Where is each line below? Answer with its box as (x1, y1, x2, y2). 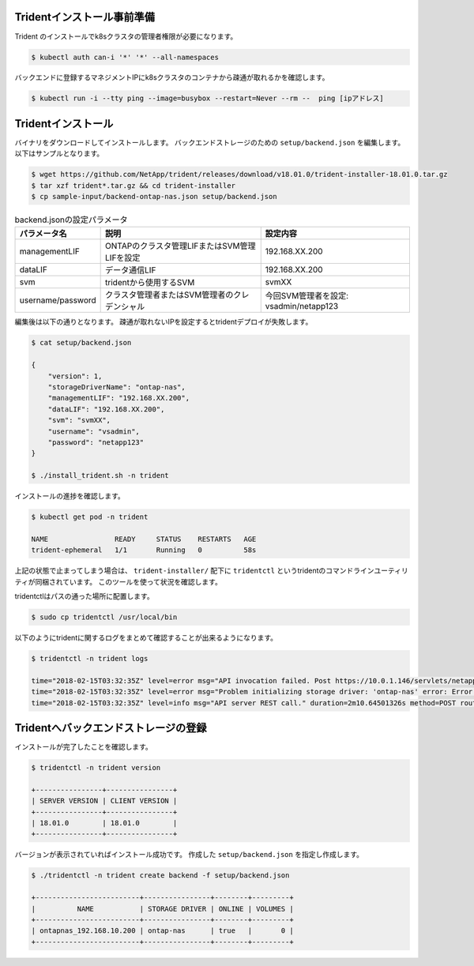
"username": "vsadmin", (47, 427, 140, 436)
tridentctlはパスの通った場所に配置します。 (14, 592, 154, 601)
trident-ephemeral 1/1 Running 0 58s (31, 546, 257, 554)
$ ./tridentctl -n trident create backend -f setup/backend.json (31, 871, 290, 880)
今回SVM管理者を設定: (265, 291, 349, 302)
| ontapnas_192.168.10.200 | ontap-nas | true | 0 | (31, 927, 294, 935)
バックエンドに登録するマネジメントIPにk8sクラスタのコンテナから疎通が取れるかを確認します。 (14, 73, 329, 82)
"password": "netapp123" (47, 438, 145, 446)
